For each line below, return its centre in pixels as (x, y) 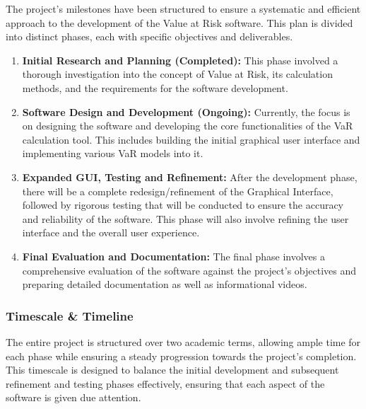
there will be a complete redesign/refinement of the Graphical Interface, (178, 191)
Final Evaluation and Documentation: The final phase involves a (174, 256)
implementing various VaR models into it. (113, 153)
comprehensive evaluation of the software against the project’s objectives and (189, 270)
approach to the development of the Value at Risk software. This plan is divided (179, 22)
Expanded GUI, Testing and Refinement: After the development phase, (190, 177)
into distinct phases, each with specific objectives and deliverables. (149, 36)
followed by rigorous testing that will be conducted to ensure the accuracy (183, 205)
